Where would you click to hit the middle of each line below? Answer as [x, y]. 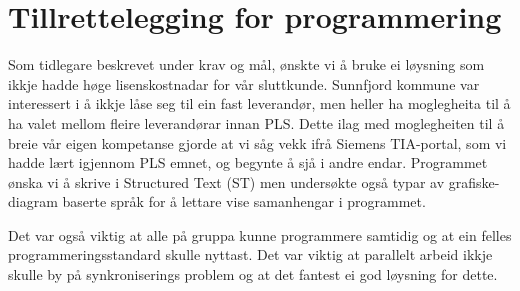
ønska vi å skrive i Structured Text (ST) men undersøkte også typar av [226, 181]
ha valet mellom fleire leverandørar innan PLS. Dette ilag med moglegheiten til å [256, 122]
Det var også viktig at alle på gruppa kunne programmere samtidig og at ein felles [260, 234]
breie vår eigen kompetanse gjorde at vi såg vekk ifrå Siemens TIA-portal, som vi [257, 142]
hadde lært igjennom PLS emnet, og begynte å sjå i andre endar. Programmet [248, 162]
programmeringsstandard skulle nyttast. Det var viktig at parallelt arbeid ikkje [250, 254]
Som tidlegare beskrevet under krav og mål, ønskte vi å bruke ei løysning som [246, 64]
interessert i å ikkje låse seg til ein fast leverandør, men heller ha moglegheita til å [259, 103]
